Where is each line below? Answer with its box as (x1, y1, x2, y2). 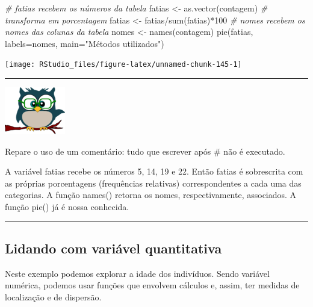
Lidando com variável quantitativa (5, 238, 222, 257)
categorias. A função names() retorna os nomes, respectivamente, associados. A (5, 188, 297, 201)
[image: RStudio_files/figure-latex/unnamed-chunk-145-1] (5, 60, 242, 69)
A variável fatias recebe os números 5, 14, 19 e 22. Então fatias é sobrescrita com (5, 165, 303, 178)
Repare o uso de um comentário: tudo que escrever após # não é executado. (5, 144, 285, 157)
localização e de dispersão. (5, 290, 102, 303)
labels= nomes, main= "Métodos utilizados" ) (5, 37, 164, 49)
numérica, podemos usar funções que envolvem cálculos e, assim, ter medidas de (5, 279, 300, 291)
